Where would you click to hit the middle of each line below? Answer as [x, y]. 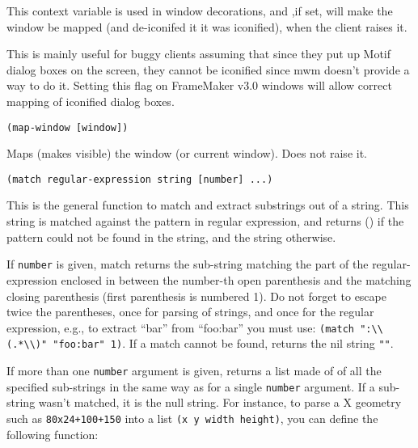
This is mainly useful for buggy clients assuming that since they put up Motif [199, 54]
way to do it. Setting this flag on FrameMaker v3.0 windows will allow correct [199, 85]
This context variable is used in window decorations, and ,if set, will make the [200, 11]
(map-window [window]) [68, 127]
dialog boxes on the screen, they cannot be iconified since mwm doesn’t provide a [208, 69]
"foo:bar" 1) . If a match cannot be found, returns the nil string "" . [223, 343]
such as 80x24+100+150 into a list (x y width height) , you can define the [192, 418]
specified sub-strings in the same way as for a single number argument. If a [191, 386]
